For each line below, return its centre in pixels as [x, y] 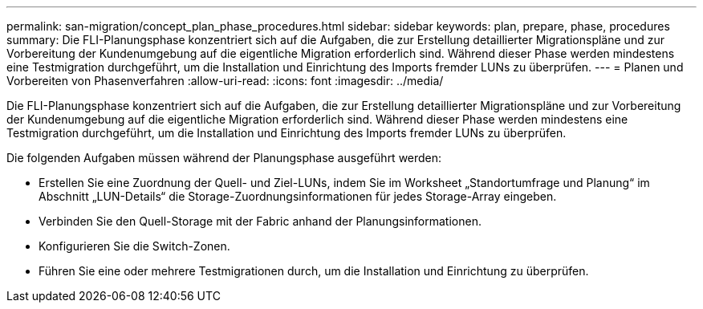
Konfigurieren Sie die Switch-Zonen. [134, 246]
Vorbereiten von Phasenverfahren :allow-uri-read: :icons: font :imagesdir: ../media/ [225, 81]
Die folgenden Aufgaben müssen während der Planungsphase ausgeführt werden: [224, 158]
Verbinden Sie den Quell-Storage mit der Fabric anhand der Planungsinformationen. [260, 221]
